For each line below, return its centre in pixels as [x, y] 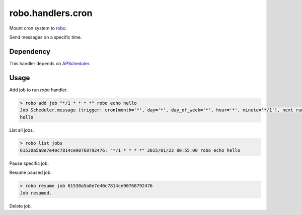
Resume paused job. [31, 172]
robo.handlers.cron [51, 13]
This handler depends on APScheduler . [50, 63]
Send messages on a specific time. [46, 37]
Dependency [30, 51]
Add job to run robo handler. [39, 90]
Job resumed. [36, 193]
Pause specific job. [29, 163]
